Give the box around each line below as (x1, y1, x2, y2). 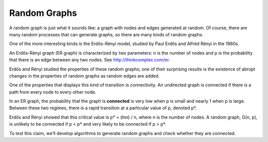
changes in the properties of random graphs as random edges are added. (9, 72, 160, 79)
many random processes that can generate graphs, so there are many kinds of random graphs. (9, 31, 203, 37)
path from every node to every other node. (9, 89, 97, 95)
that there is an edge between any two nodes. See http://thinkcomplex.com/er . (9, 57, 170, 63)
